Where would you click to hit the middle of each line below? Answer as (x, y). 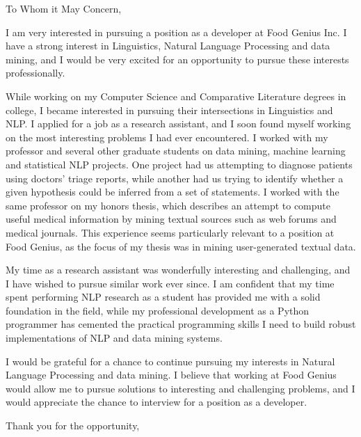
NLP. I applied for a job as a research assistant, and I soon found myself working (178, 124)
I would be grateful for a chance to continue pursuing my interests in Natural (170, 361)
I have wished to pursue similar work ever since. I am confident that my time (170, 283)
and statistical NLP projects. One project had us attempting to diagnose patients (179, 164)
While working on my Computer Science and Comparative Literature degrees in (176, 96)
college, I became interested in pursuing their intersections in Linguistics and (169, 110)
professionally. (35, 73)
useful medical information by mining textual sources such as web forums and (171, 219)
